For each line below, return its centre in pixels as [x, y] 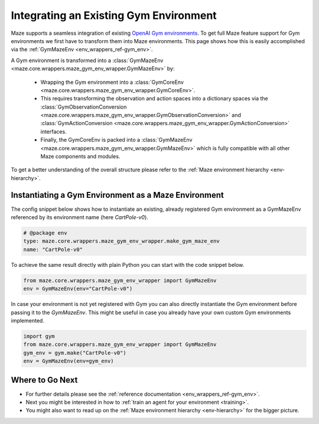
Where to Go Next [44, 380]
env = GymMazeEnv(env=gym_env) [69, 361]
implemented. [27, 320]
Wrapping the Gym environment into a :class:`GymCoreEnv [112, 82]
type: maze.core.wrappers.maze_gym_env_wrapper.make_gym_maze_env [121, 241]
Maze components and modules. [80, 156]
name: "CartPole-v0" [53, 249]
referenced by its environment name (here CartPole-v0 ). [80, 217]
